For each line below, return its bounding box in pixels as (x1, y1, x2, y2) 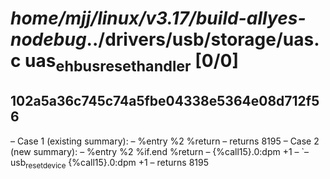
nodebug (10, 28, 87, 51)
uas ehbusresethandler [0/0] (24, 50, 239, 76)
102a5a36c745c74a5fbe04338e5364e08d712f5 (10, 93, 320, 110)
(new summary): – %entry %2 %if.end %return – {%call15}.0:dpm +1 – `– (10, 145, 310, 157)
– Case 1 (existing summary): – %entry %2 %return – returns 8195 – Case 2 (10, 135, 320, 147)
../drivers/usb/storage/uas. (86, 28, 320, 51)
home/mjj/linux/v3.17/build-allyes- (10, 7, 307, 30)
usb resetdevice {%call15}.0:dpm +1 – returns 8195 (10, 156, 210, 171)
